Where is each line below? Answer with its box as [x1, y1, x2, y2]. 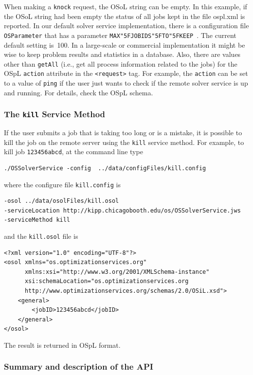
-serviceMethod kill [4, 216, 71, 224]
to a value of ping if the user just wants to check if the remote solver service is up [4, 78, 248, 88]
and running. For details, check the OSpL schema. [4, 87, 153, 97]
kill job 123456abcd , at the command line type [4, 146, 143, 157]
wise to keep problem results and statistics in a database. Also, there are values [4, 49, 241, 59]
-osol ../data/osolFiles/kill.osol [4, 197, 119, 205]
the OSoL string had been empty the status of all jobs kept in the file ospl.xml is [4, 11, 245, 21]
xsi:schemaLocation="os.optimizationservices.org [24, 278, 189, 285]
